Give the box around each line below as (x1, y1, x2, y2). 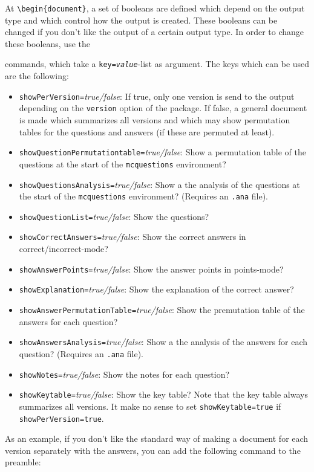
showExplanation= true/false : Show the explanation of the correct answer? (19, 283, 294, 296)
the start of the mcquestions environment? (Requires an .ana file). (19, 190, 269, 202)
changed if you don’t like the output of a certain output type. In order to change (5, 25, 304, 38)
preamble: (5, 456, 41, 468)
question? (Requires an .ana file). (19, 347, 144, 360)
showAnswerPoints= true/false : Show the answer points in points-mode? (19, 262, 284, 275)
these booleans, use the (5, 37, 90, 50)
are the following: (5, 70, 69, 82)
